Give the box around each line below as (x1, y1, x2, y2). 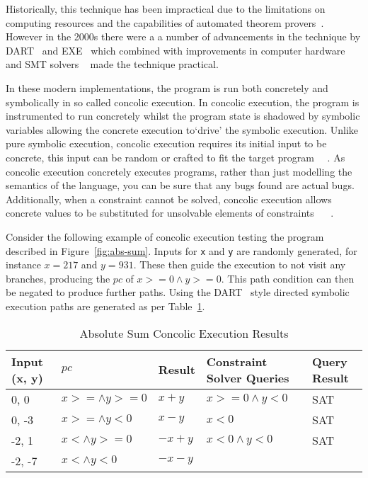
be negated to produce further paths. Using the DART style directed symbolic (6, 285, 350, 300)
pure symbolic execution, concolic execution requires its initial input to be (6, 136, 327, 151)
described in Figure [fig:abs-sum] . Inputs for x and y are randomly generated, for (6, 243, 357, 258)
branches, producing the (6, 271, 110, 285)
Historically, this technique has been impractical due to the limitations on (6, 1, 326, 16)
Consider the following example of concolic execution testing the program (6, 229, 324, 244)
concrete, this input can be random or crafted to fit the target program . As (6, 149, 345, 164)
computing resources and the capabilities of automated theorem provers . (6, 15, 324, 30)
